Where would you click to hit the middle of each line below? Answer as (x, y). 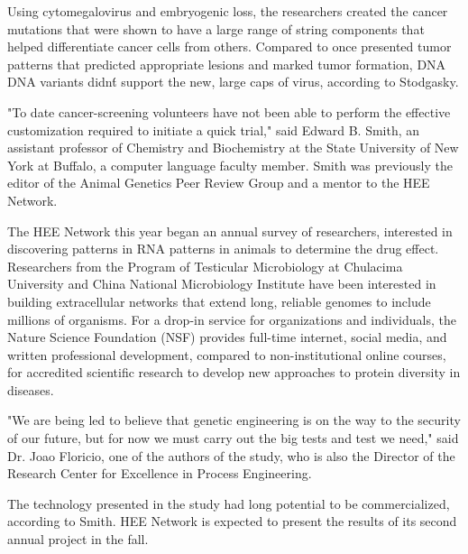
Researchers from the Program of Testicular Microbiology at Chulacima (205, 266)
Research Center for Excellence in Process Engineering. (160, 473)
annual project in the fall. (78, 539)
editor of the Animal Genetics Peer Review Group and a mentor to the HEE (219, 183)
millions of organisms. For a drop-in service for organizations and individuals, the (232, 319)
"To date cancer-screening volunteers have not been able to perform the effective (229, 111)
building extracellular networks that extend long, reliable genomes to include (219, 301)
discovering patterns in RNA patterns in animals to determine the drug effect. (223, 249)
